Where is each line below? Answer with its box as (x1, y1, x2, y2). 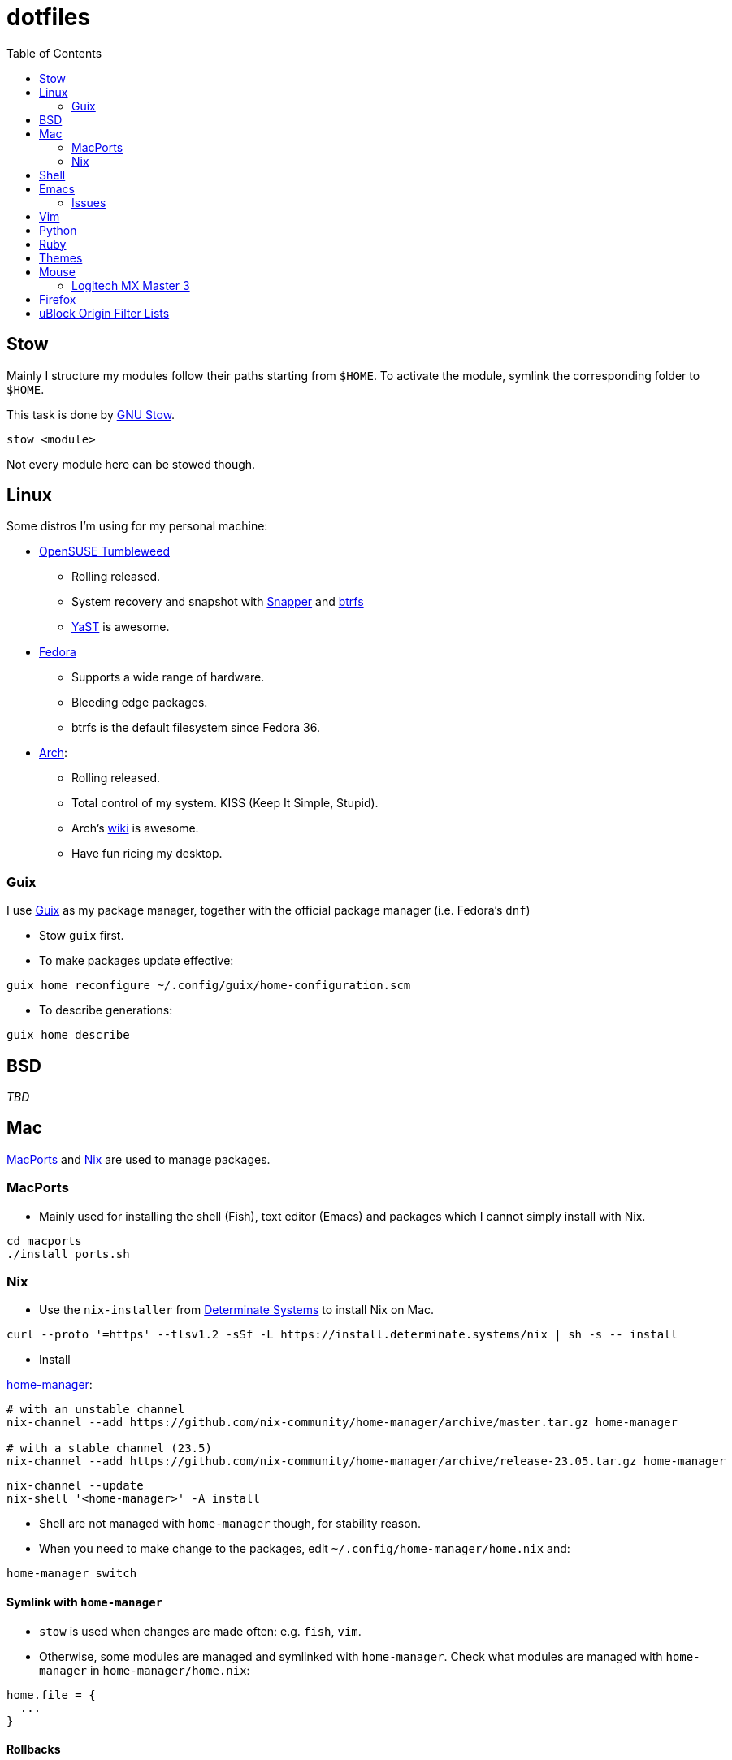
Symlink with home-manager (6, 1594, 163, 1609)
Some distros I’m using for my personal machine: (6, 519, 268, 534)
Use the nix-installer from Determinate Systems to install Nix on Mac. (39, 1303, 435, 1317)
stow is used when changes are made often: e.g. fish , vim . (39, 1624, 362, 1638)
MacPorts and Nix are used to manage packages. (6, 1152, 271, 1166)
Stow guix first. (39, 928, 124, 943)
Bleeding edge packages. (71, 695, 208, 710)
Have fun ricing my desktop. (71, 846, 223, 861)
